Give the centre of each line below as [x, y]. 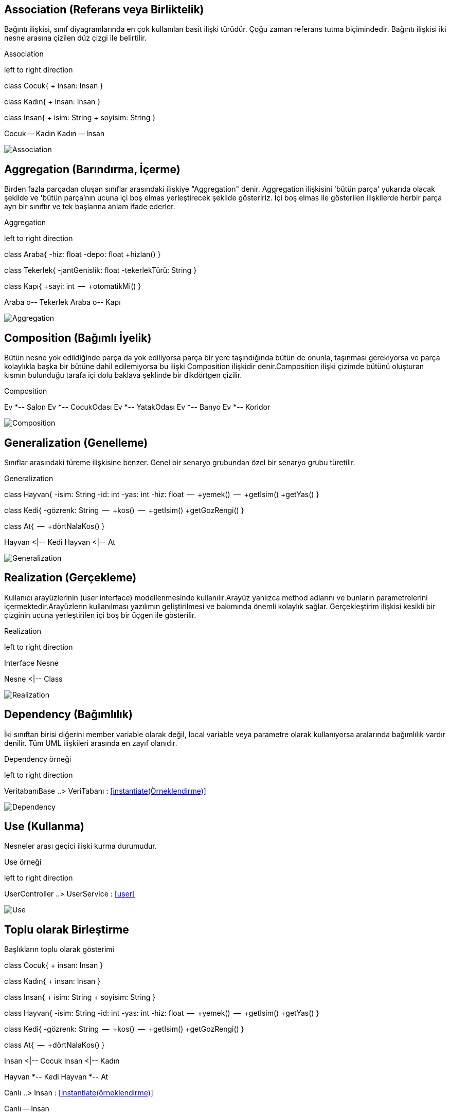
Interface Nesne [31, 663]
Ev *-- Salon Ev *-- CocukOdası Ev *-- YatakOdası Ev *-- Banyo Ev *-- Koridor [137, 407]
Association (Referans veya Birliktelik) [104, 10]
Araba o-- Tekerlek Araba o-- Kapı [62, 302]
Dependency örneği [38, 759]
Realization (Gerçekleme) [70, 578]
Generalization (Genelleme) [76, 443]
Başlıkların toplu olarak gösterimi [59, 949]
